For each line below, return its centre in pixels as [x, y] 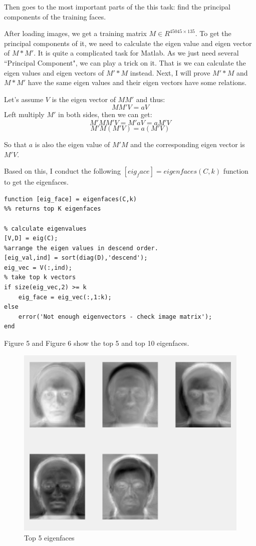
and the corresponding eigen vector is [188, 144]
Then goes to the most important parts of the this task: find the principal [117, 7]
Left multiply [24, 114]
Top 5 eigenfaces [49, 538]
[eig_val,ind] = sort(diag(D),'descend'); [76, 258]
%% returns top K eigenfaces [53, 209]
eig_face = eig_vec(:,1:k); [65, 297]
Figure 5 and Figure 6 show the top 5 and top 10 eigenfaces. [97, 343]
